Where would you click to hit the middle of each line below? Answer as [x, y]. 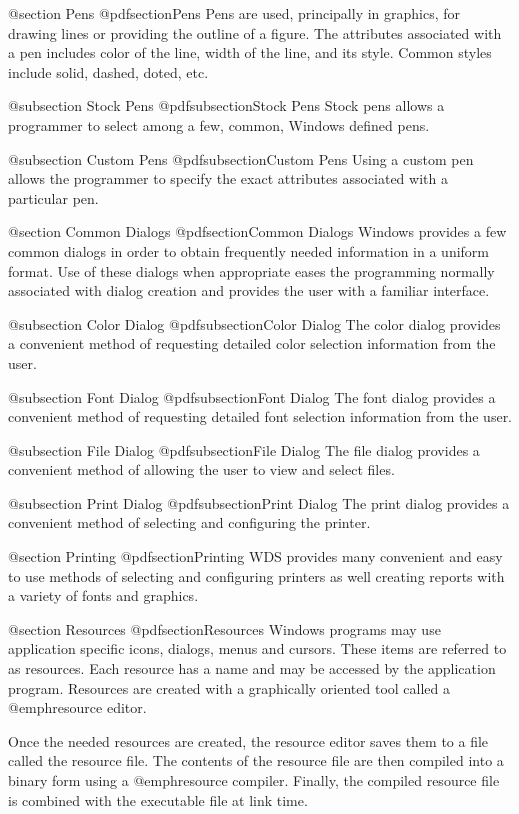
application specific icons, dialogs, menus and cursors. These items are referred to [257, 648]
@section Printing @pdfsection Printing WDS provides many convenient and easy [255, 556]
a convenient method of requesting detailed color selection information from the [252, 343]
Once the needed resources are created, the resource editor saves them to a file [248, 740]
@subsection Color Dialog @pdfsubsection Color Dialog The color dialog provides [254, 323]
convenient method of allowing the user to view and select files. [201, 469]
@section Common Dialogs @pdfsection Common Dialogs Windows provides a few [257, 231]
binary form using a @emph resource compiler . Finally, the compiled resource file [254, 780]
